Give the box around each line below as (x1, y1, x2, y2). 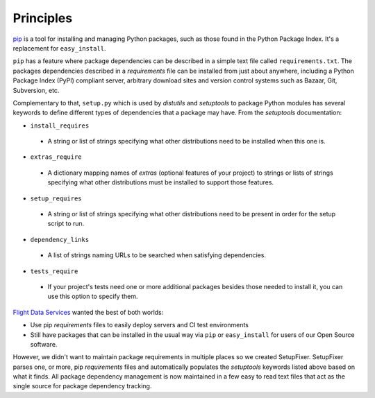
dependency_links (30, 236, 90, 243)
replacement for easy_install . (12, 44, 106, 52)
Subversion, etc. (12, 86, 60, 94)
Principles (12, 10, 73, 26)
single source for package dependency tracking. (12, 382, 152, 390)
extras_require (30, 153, 83, 161)
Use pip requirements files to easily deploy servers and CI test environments (30, 321, 249, 329)
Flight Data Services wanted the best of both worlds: (12, 308, 164, 316)
